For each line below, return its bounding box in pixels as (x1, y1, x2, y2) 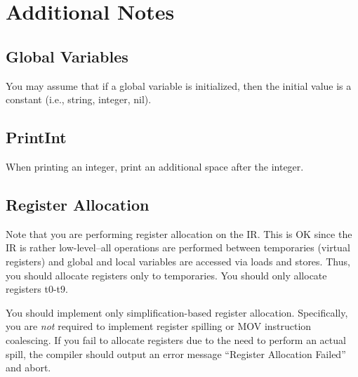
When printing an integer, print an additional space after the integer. (6, 159, 304, 173)
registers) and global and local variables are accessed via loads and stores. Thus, (6, 253, 350, 268)
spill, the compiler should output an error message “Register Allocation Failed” (6, 346, 346, 361)
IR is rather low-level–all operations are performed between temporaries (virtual (6, 240, 350, 255)
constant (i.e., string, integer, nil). (6, 92, 152, 107)
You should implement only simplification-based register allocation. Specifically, (6, 305, 348, 319)
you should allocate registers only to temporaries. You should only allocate (6, 267, 327, 282)
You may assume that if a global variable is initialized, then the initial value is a (6, 78, 352, 93)
